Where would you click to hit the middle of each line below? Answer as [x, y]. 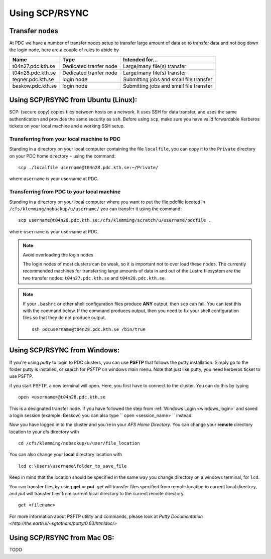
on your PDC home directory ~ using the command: [62, 156]
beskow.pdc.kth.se [35, 86]
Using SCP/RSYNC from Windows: [64, 351]
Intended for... [141, 59]
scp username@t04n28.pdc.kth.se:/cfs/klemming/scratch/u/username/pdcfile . [115, 220]
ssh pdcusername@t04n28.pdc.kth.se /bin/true [89, 329]
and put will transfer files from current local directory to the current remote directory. [97, 494]
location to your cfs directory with [44, 432]
